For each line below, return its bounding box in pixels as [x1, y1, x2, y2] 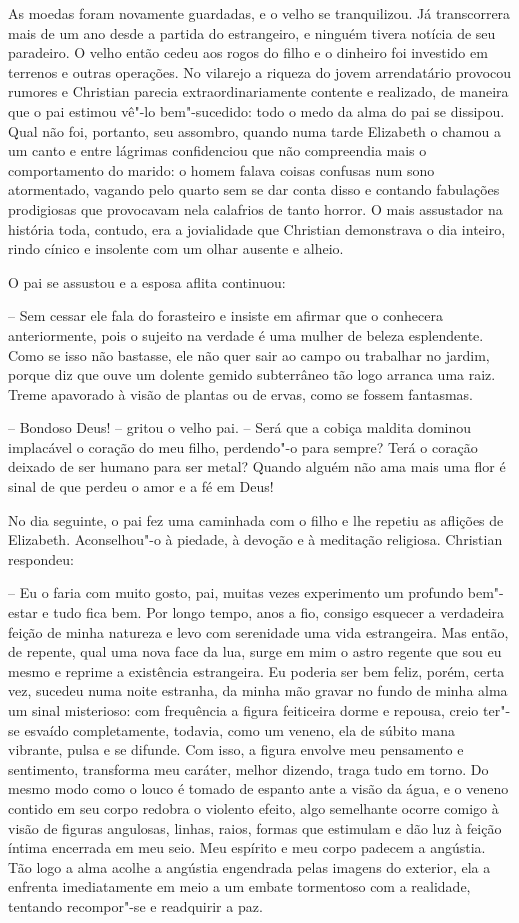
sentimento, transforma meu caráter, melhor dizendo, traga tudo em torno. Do [8, 758, 489, 779]
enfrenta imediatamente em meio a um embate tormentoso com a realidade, [8, 876, 471, 897]
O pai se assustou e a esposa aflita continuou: [8, 271, 286, 292]
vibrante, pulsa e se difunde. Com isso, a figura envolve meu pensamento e [8, 739, 464, 760]
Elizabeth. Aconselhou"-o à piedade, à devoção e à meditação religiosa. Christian [8, 529, 503, 550]
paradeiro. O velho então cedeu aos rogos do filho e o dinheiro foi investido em [8, 42, 488, 63]
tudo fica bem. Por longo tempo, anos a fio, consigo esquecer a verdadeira [53, 602, 505, 623]
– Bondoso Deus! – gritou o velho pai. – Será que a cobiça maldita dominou [8, 417, 472, 438]
